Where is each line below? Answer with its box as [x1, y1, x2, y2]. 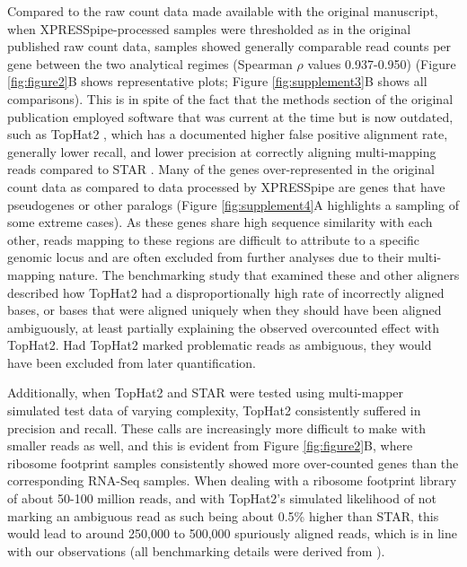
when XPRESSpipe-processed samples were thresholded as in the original [7, 19, 411, 38]
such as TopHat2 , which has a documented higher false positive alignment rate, [7, 125, 448, 144]
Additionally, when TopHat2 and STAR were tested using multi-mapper [7, 383, 404, 402]
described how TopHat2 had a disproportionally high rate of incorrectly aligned [7, 283, 445, 301]
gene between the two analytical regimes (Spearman [7, 54, 293, 73]
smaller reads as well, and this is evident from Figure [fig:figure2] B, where [7, 436, 413, 455]
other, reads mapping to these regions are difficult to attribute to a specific [7, 230, 419, 249]
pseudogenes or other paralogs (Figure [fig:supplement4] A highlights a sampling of [7, 195, 459, 214]
